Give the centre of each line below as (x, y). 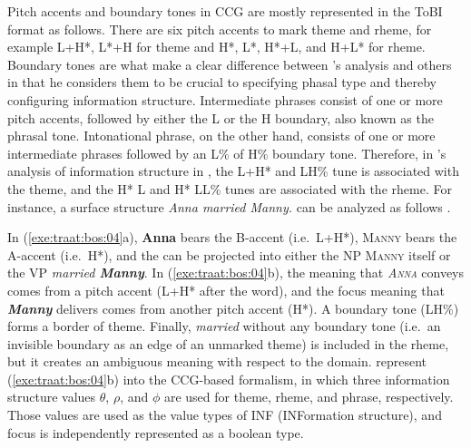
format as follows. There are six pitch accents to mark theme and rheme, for (220, 29)
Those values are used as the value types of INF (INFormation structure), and (225, 415)
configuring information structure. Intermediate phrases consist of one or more (225, 99)
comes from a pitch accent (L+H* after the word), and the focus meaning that (226, 290)
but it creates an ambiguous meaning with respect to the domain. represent (217, 361)
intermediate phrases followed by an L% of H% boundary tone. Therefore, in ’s (227, 153)
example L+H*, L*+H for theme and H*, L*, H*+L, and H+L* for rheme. (216, 47)
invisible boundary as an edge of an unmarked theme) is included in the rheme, (228, 343)
